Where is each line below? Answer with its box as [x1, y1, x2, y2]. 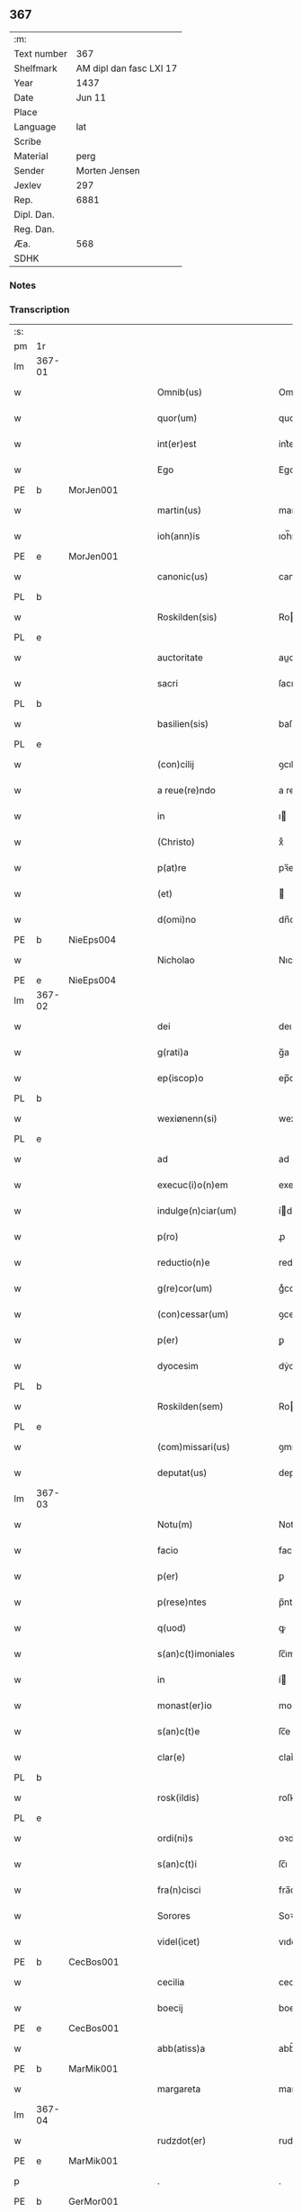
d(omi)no [156, 913, 197, 926]
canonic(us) [156, 570, 209, 583]
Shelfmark [13, 62, 58, 75]
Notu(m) [156, 1518, 193, 1531]
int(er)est [156, 438, 197, 451]
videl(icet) [156, 1936, 200, 1948]
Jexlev [13, 179, 42, 192]
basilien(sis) [156, 718, 209, 730]
